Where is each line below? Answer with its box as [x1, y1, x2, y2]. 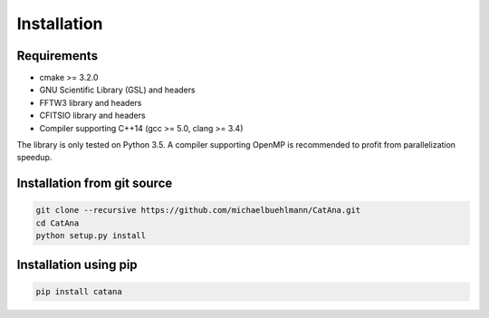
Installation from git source [16, 176, 173, 191]
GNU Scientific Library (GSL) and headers [39, 84, 196, 95]
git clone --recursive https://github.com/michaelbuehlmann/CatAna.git [35, 205, 361, 216]
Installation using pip [16, 256, 138, 272]
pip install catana [35, 286, 122, 296]
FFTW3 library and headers [39, 97, 142, 108]
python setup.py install [35, 231, 147, 241]
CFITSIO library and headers [39, 110, 146, 121]
